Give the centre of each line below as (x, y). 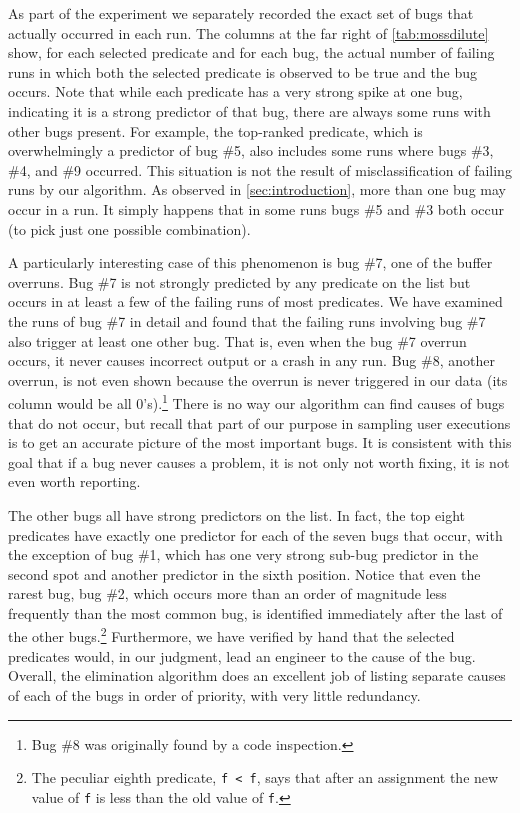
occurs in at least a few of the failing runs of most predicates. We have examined (255, 301)
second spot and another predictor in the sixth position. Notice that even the (244, 573)
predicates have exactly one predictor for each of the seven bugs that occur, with (255, 534)
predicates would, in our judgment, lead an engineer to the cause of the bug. (242, 655)
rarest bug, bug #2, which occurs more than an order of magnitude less (227, 593)
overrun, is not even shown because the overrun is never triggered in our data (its (258, 379)
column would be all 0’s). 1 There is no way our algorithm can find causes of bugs (256, 401)
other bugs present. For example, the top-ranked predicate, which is (215, 130)
